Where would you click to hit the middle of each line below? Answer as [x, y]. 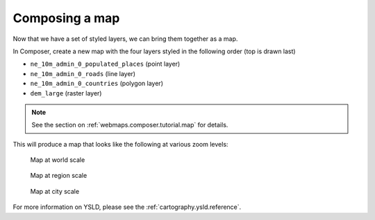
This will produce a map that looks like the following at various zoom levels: [120, 144]
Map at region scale [59, 176]
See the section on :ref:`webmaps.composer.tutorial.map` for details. [130, 125]
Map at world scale [58, 160]
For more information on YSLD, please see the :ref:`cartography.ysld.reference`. [127, 207]
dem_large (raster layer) [66, 93]
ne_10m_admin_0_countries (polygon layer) [97, 84]
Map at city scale [55, 191]
